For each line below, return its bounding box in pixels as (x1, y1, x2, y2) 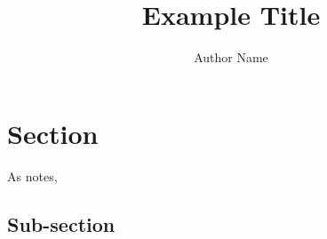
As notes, (7, 166, 58, 185)
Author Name (194, 48, 268, 67)
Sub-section (7, 210, 116, 237)
